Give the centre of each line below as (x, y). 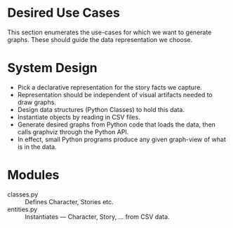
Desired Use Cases (64, 13)
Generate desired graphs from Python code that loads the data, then (116, 124)
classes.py (23, 194)
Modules (33, 175)
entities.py (22, 209)
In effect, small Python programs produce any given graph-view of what (121, 139)
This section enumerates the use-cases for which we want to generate (109, 32)
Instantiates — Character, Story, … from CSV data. (97, 216)
